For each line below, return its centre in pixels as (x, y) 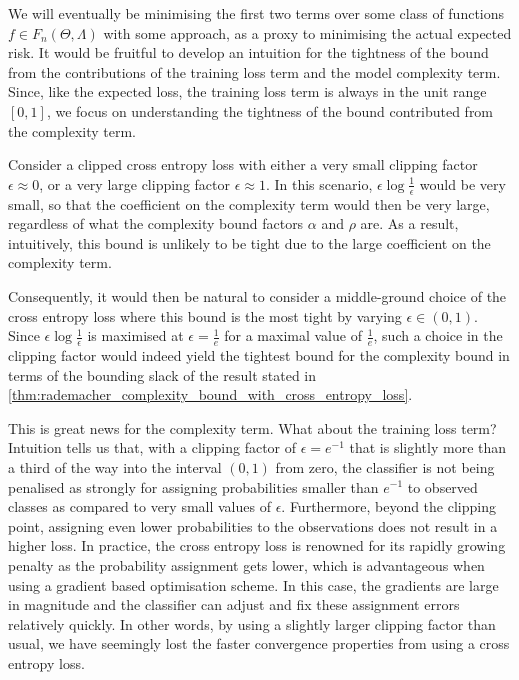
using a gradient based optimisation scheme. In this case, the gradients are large (253, 584)
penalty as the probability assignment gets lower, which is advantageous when (246, 564)
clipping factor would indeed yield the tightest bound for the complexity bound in (259, 354)
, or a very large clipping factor (134, 183)
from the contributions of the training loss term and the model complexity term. (254, 71)
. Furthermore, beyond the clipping (388, 506)
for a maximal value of (293, 335)
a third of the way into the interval (115, 466)
